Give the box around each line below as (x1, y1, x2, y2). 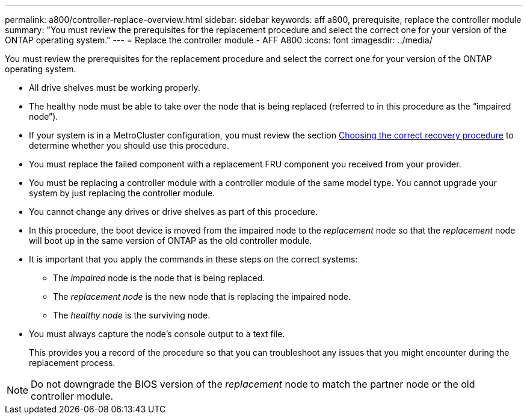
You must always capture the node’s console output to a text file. (29, 329, 285, 339)
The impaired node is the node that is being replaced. (53, 273, 265, 283)
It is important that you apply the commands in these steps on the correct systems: (29, 254, 358, 264)
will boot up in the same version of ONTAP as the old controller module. (29, 235, 312, 246)
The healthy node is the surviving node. (53, 310, 211, 320)
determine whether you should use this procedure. (29, 140, 230, 151)
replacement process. (29, 358, 116, 368)
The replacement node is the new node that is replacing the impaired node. (53, 291, 351, 302)
